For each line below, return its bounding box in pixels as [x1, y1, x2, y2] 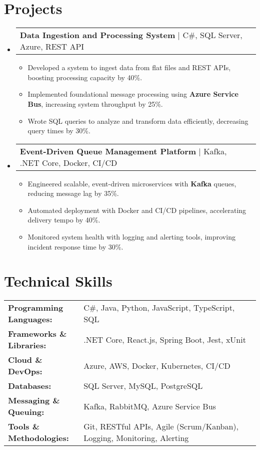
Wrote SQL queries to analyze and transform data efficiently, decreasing [27, 115, 248, 126]
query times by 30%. [27, 125, 90, 136]
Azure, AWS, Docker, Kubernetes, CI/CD [83, 359, 230, 371]
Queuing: [8, 406, 44, 418]
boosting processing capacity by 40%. [27, 72, 142, 82]
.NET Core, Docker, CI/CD [19, 156, 117, 168]
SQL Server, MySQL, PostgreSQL [83, 380, 203, 392]
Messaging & [8, 394, 60, 406]
